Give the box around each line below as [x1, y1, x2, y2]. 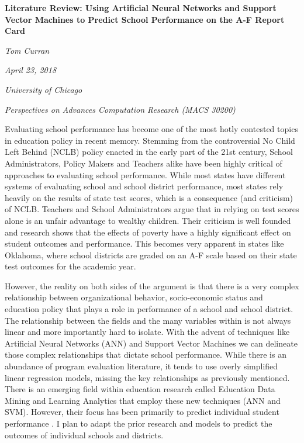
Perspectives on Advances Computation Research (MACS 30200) [5, 103, 236, 115]
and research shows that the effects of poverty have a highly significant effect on [5, 226, 291, 238]
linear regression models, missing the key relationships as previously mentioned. [5, 371, 290, 383]
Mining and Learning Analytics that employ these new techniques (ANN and [5, 394, 281, 406]
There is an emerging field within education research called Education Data [5, 383, 275, 395]
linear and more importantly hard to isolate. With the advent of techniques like [5, 326, 290, 338]
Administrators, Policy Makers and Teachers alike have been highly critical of [5, 157, 282, 169]
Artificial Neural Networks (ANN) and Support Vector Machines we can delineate [5, 337, 298, 349]
